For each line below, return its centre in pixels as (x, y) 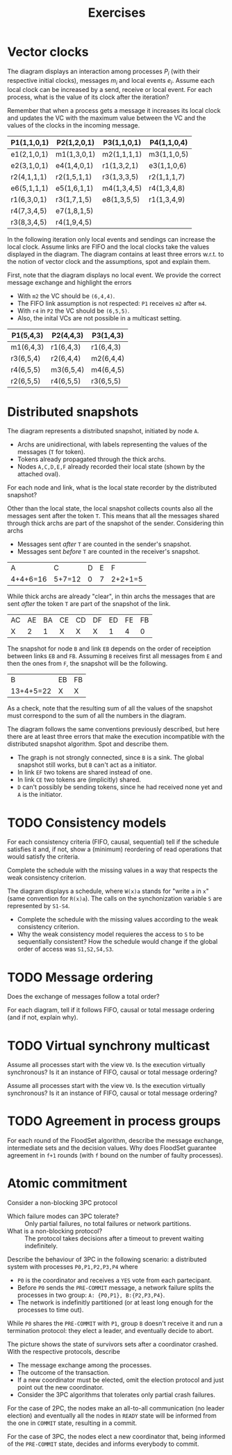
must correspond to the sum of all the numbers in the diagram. (97, 716)
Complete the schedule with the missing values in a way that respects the (113, 870)
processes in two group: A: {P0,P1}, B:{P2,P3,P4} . (91, 1295)
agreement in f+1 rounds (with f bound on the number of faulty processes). (115, 1156)
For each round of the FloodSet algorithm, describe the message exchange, (116, 1141)
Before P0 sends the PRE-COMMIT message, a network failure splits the (115, 1288)
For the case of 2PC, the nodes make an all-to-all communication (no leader (116, 1408)
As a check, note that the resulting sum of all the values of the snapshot (110, 708)
